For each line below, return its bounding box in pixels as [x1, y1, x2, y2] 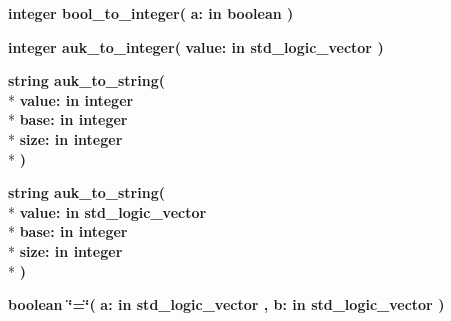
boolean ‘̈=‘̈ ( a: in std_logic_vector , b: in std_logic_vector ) [8, 294, 445, 315]
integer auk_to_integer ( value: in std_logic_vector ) [8, 36, 384, 57]
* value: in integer [8, 89, 134, 110]
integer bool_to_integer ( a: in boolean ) [8, 3, 294, 23]
